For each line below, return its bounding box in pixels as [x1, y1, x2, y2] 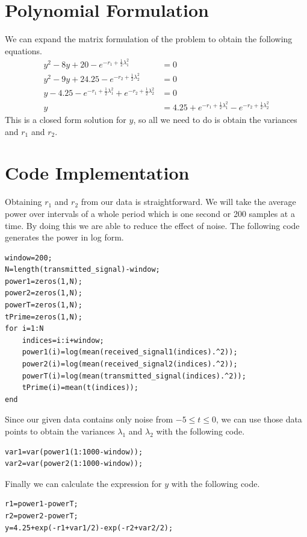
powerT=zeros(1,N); [5, 301, 82, 310]
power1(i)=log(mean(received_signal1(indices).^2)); [22, 348, 238, 357]
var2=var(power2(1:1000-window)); [5, 459, 143, 468]
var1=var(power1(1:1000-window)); [5, 447, 143, 456]
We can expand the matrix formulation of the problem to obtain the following [5, 33, 293, 45]
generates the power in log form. [5, 231, 124, 243]
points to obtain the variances [5, 425, 115, 437]
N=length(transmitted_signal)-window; [5, 265, 160, 274]
